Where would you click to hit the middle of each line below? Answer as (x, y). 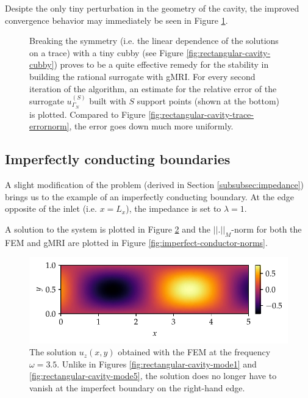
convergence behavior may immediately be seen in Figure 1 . (116, 20)
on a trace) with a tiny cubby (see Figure (106, 52)
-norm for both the (267, 229)
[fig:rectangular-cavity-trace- (201, 114)
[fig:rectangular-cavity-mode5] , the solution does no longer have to (153, 376)
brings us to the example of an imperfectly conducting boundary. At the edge (149, 196)
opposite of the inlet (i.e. (51, 208)
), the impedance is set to (174, 208)
